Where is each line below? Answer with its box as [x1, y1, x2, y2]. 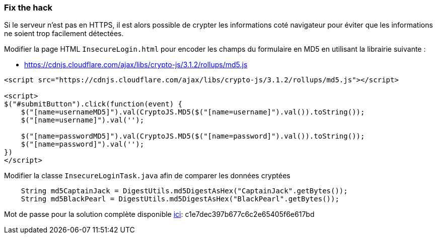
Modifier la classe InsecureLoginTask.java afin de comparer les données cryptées [4, 171, 290, 180]
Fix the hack [4, 3, 53, 13]
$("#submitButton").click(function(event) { [4, 100, 183, 108]
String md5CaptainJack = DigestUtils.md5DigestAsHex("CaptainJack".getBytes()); [21, 187, 348, 195]
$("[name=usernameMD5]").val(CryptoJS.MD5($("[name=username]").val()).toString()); [21, 108, 365, 116]
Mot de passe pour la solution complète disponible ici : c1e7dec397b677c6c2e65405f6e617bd [4, 210, 315, 219]
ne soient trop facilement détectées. [4, 29, 124, 38]
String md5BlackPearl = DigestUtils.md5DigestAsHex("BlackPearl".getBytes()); [21, 195, 339, 203]
